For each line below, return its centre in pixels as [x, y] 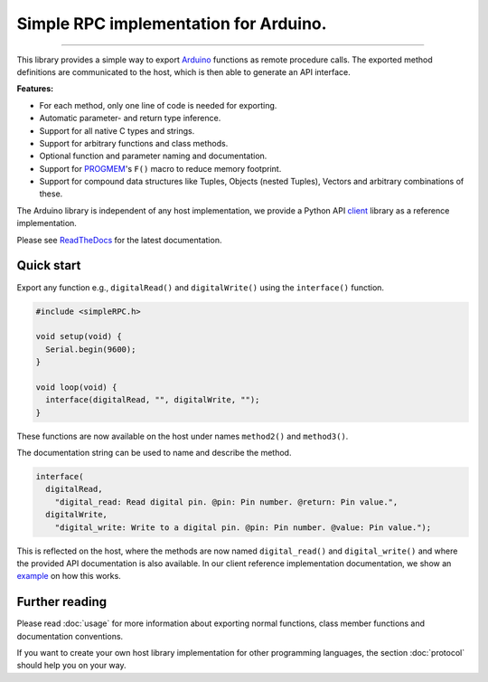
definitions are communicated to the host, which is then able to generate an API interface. [184, 71]
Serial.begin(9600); [91, 349]
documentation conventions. [70, 636]
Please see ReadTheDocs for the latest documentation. [119, 240]
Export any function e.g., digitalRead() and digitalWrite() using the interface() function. [200, 287]
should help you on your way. [71, 666]
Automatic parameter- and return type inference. [130, 118]
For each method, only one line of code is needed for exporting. [158, 105]
